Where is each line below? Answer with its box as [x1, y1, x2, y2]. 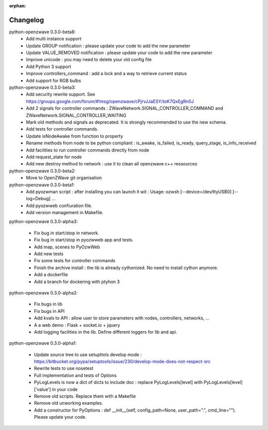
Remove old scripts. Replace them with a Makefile [34, 393, 136, 399]
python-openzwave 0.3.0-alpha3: [9, 218, 78, 224]
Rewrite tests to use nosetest [34, 365, 94, 371]
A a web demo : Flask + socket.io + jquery [34, 322, 120, 328]
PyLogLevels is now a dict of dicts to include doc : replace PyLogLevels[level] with [34, 379, 203, 385]
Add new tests [34, 251, 64, 257]
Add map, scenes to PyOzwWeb [34, 244, 100, 250]
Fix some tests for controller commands [34, 258, 116, 264]
